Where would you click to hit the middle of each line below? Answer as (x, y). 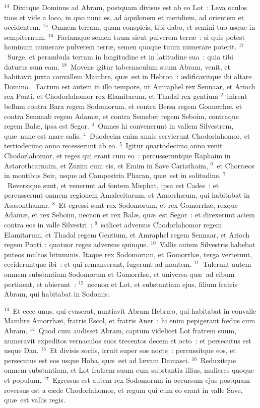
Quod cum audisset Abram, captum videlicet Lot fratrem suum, (138, 330)
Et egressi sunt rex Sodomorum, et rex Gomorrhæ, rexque (148, 205)
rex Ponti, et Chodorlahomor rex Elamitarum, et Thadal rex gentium (111, 96)
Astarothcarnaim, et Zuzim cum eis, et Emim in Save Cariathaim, (106, 165)
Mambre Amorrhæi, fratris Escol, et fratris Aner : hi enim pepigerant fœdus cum (130, 320)
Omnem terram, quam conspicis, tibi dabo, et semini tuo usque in (153, 27)
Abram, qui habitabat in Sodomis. (57, 294)
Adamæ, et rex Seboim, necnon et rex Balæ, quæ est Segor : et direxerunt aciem (129, 215)
